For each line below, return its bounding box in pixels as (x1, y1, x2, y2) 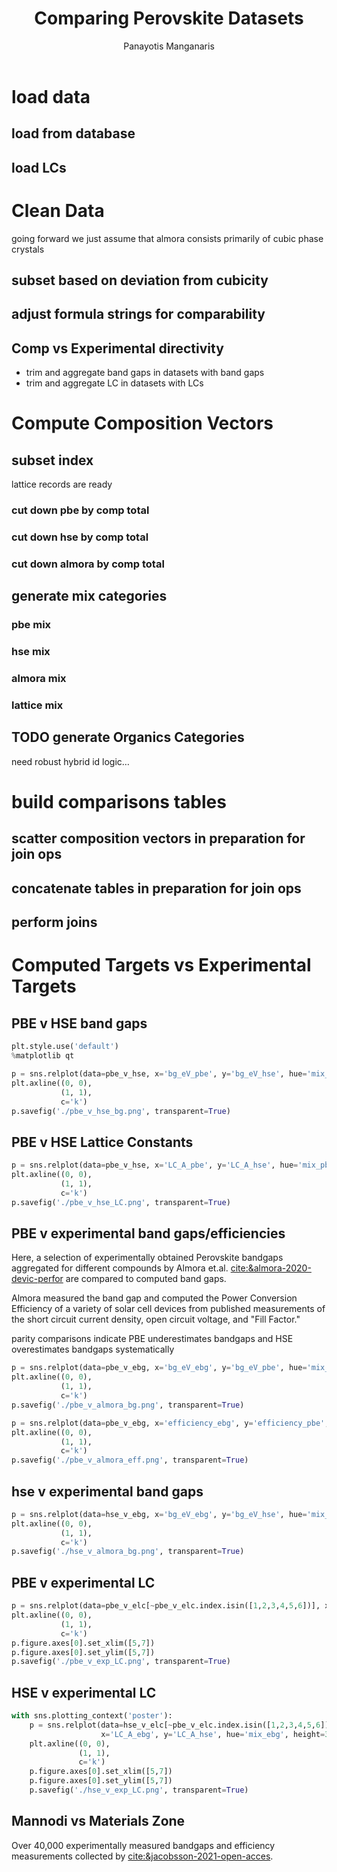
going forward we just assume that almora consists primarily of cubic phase (11, 232, 324, 244)
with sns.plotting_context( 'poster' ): (11, 1711, 173, 1721)
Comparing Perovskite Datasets (34, 7, 304, 30)
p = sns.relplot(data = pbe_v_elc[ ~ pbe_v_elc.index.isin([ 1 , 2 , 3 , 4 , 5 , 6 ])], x (11, 1601, 330, 1611)
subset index (11, 452, 94, 469)
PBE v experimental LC (11, 1574, 156, 1591)
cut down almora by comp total (11, 557, 165, 571)
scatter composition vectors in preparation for (11, 830, 306, 847)
